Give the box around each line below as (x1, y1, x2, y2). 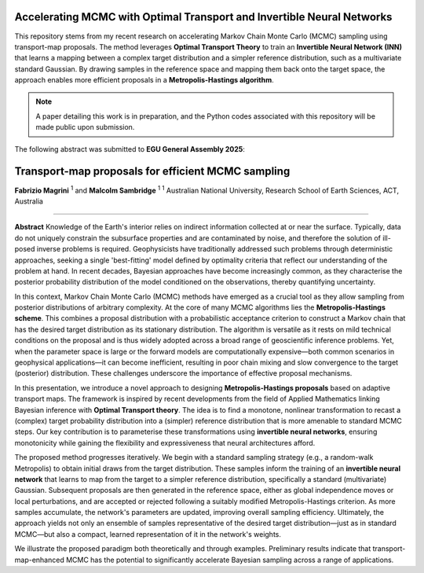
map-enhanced (14, 555, 64, 564)
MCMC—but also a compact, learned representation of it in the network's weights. (14, 529, 282, 538)
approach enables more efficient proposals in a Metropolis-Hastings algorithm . (14, 75, 274, 85)
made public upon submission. (35, 123, 135, 132)
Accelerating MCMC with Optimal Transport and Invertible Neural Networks (14, 10, 393, 24)
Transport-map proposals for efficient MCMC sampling (14, 165, 291, 178)
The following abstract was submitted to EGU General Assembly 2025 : (14, 144, 245, 153)
